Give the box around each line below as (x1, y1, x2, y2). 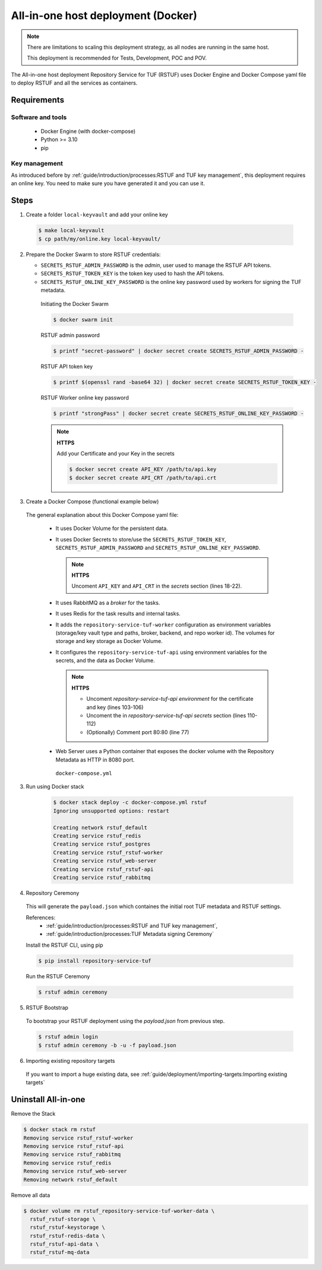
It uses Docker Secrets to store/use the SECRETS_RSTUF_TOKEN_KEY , (55, 536, 226, 543)
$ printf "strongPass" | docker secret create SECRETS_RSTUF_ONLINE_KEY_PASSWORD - (53, 410, 304, 417)
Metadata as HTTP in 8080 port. (55, 756, 135, 763)
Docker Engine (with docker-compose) (40, 128, 136, 135)
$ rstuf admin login (38, 1034, 98, 1040)
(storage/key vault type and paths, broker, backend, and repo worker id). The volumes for (55, 629, 275, 636)
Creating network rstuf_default (53, 824, 148, 831)
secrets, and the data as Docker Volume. (55, 657, 155, 664)
